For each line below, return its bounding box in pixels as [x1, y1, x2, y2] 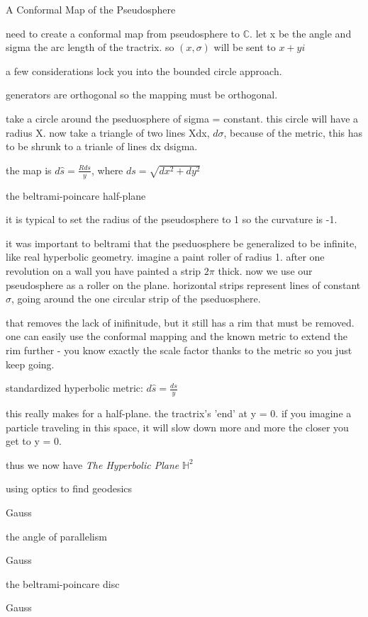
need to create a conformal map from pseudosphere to [6, 26, 240, 40]
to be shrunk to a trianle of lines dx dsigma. [6, 139, 198, 154]
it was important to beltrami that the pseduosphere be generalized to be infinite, [6, 235, 357, 250]
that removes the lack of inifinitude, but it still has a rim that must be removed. [6, 315, 355, 329]
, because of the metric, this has [223, 125, 363, 140]
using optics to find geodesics [6, 481, 133, 496]
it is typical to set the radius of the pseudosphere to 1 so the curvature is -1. [6, 212, 338, 227]
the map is [6, 162, 52, 177]
